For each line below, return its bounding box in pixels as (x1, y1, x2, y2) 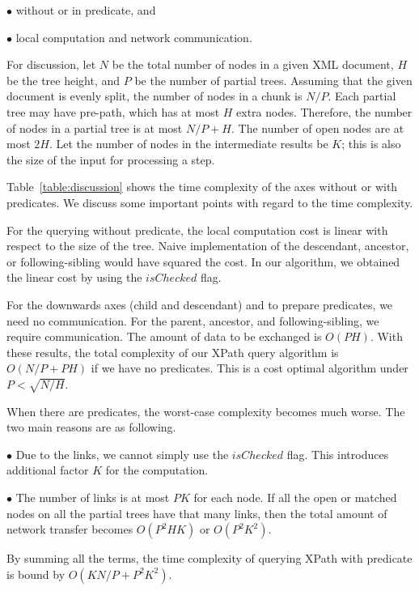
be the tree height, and (6, 71, 121, 88)
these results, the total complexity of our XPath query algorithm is (6, 343, 339, 360)
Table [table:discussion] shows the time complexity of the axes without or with (6, 178, 398, 195)
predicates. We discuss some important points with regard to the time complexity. (6, 193, 413, 210)
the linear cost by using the (6, 269, 142, 286)
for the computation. (105, 461, 209, 478)
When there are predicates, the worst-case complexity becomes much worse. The (6, 402, 405, 419)
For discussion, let (6, 56, 96, 73)
